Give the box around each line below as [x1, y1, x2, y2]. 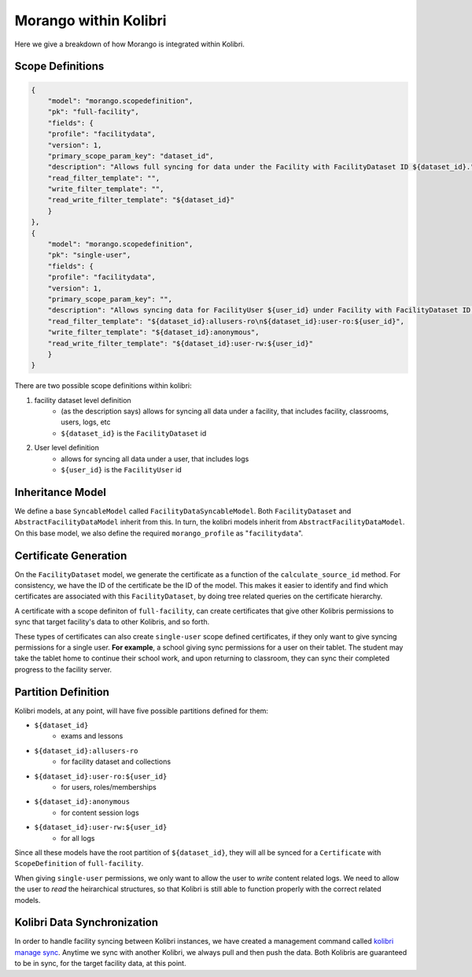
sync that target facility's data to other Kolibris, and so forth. [14, 617, 210, 627]
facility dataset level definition [34, 395, 131, 405]
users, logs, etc [61, 417, 111, 427]
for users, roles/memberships [61, 783, 157, 791]
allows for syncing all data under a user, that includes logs [61, 453, 249, 464]
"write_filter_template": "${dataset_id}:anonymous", [47, 328, 260, 337]
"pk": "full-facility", [47, 107, 139, 117]
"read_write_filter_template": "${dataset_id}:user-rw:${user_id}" [47, 339, 314, 348]
